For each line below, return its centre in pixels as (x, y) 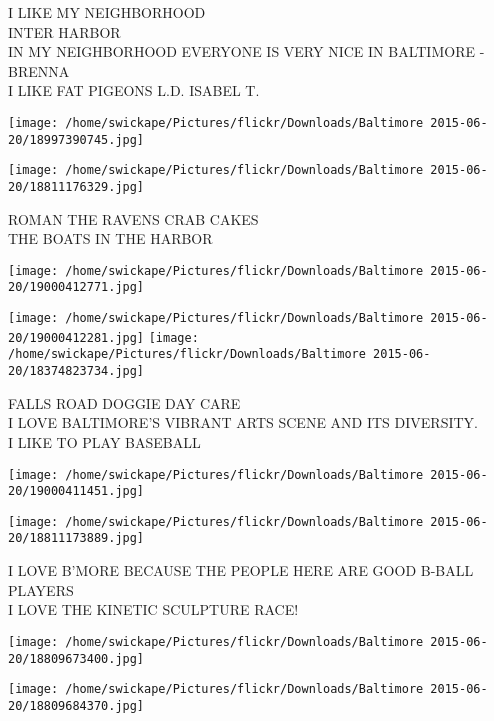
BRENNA (39, 70)
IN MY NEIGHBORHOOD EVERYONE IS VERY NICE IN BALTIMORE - (246, 51)
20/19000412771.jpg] (76, 287)
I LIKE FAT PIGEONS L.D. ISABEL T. (134, 90)
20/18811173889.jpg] (76, 538)
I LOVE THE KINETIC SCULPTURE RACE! (153, 609)
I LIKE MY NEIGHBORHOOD (107, 12)
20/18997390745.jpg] (76, 139)
